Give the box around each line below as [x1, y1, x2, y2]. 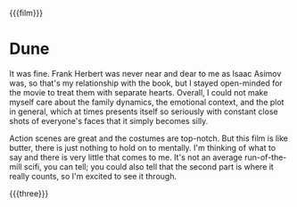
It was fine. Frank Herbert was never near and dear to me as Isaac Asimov [9, 68, 282, 79]
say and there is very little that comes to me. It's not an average [9, 152, 243, 162]
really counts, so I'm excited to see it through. [9, 170, 177, 181]
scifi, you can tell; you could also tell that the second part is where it [23, 161, 274, 172]
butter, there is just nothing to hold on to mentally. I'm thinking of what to [9, 142, 276, 153]
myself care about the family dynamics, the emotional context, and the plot [9, 96, 285, 107]
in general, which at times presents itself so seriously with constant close [9, 106, 278, 117]
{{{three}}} [9, 187, 49, 199]
